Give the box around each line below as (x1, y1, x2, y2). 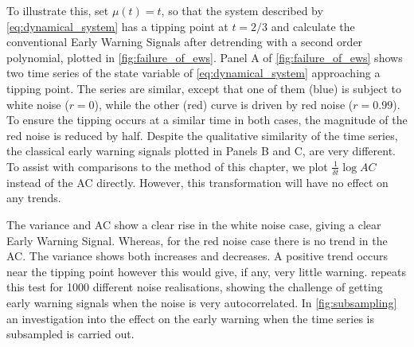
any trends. (6, 189, 61, 206)
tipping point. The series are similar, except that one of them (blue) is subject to (6, 80, 401, 96)
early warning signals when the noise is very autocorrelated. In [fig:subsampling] (6, 294, 397, 310)
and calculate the (271, 18, 355, 34)
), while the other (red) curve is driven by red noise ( (94, 96, 353, 112)
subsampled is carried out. (6, 326, 135, 342)
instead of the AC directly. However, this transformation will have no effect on (6, 173, 389, 190)
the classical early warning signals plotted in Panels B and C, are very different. (6, 142, 396, 159)
